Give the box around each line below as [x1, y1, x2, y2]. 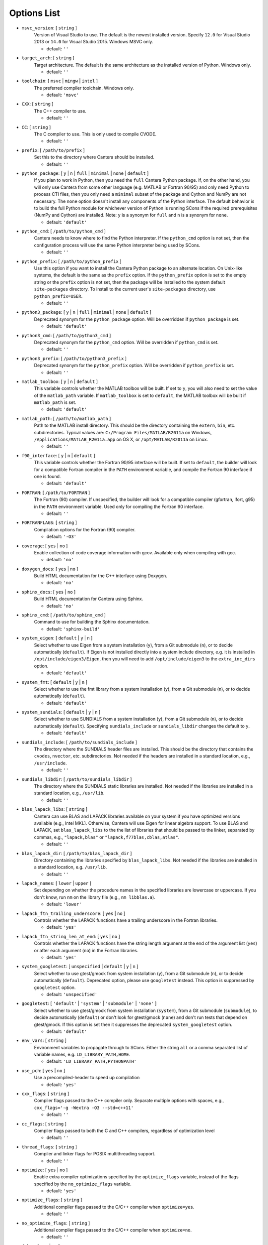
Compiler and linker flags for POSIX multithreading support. [34, 1151, 156, 1157]
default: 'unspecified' [46, 991, 98, 997]
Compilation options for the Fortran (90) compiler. [34, 526, 136, 532]
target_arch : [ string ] [21, 55, 74, 61]
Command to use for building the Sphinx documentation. [34, 619, 150, 625]
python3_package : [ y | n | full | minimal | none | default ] [21, 309, 151, 315]
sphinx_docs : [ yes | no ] [21, 589, 76, 595]
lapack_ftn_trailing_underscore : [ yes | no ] [21, 910, 126, 916]
